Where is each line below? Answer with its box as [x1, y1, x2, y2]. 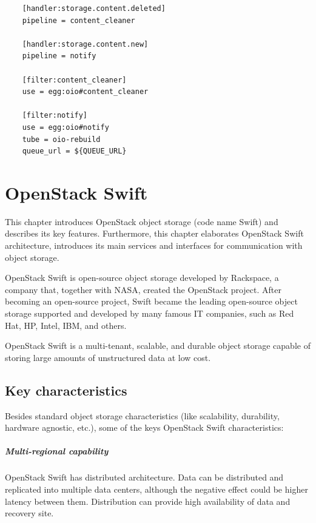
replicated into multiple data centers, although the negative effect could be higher [5, 482, 308, 495]
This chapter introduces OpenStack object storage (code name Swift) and [5, 215, 278, 228]
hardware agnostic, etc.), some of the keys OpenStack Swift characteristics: [5, 421, 284, 434]
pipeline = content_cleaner [22, 16, 135, 25]
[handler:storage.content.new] [22, 39, 149, 49]
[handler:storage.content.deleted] [22, 4, 166, 13]
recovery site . [5, 507, 54, 519]
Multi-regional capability [5, 445, 109, 457]
